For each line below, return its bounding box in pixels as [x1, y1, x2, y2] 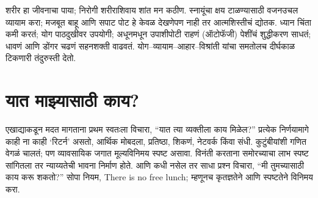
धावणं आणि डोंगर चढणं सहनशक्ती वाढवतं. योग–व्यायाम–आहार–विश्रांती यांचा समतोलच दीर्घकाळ [5, 39, 295, 52]
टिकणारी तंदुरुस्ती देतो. [5, 51, 76, 64]
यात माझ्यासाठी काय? [5, 87, 139, 112]
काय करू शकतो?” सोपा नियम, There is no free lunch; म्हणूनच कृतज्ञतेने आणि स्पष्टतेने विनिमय [5, 170, 313, 183]
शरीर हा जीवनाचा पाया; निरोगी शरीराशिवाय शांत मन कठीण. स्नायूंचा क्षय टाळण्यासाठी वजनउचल [5, 4, 298, 16]
